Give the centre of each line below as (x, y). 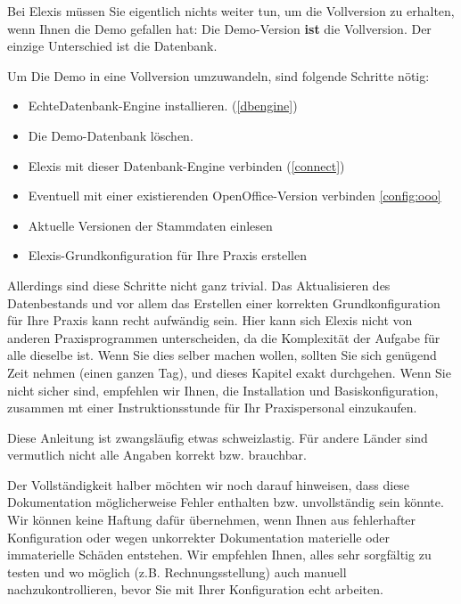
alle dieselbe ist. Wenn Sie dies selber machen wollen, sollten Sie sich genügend (222, 355)
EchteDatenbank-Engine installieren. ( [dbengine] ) (163, 106)
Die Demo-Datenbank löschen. (111, 135)
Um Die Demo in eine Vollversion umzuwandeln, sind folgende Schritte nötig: (218, 75)
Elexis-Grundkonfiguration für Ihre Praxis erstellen (167, 255)
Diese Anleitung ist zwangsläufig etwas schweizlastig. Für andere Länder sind (218, 437)
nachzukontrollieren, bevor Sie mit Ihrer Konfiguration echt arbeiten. (195, 589)
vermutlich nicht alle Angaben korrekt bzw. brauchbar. (157, 455)
